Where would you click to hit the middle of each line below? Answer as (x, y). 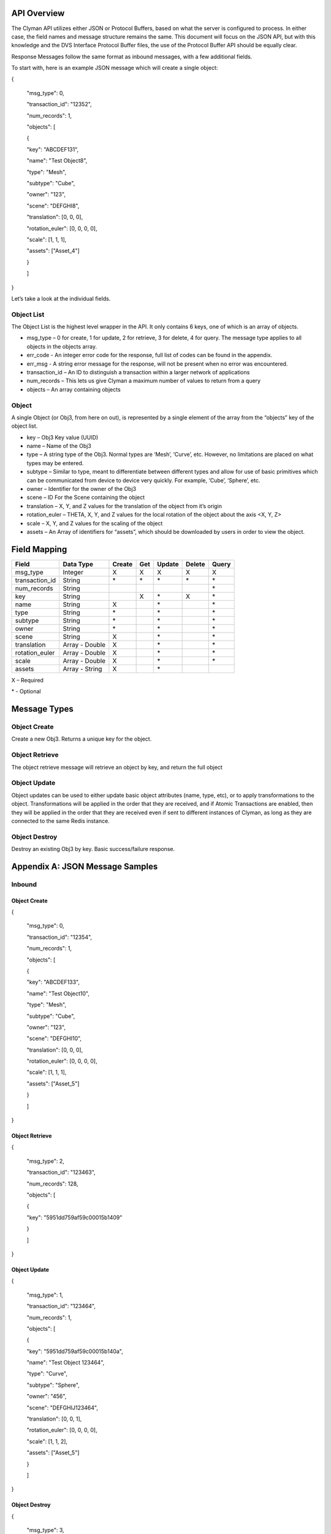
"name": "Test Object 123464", (66, 1363)
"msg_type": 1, (45, 1295)
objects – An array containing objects (74, 389)
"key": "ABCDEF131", (53, 149)
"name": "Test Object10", (58, 993)
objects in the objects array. (62, 346)
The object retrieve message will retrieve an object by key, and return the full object (117, 767)
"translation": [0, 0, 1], (54, 1419)
